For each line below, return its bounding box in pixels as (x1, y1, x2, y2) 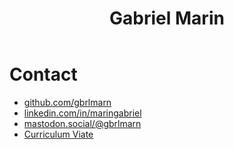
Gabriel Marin (109, 7, 225, 30)
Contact (9, 63, 78, 86)
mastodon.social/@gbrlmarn (23, 117, 142, 129)
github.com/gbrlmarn (23, 96, 112, 108)
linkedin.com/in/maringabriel (23, 107, 142, 119)
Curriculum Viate (23, 128, 94, 140)
